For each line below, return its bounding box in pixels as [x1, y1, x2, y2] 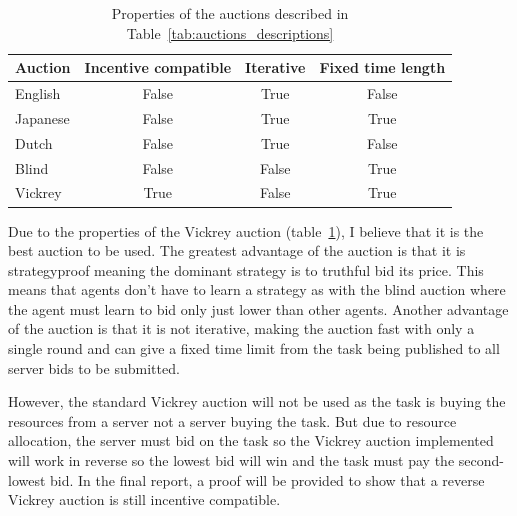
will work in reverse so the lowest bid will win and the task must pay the [8, 450, 455, 471]
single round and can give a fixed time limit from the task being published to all [8, 338, 500, 359]
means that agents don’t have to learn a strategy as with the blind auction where [8, 279, 506, 300]
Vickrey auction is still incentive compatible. [8, 489, 281, 510]
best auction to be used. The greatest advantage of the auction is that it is [8, 240, 466, 261]
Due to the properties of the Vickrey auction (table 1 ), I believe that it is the [8, 220, 484, 241]
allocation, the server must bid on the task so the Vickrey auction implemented [8, 430, 494, 451]
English [15, 83, 61, 104]
